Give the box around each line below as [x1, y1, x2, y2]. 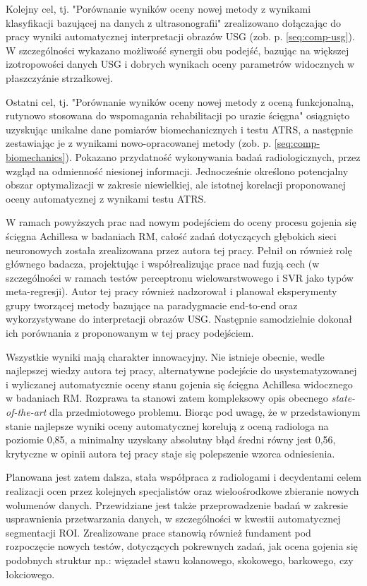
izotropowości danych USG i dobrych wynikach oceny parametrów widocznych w [6, 56, 355, 71]
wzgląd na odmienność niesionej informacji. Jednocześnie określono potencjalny [6, 163, 349, 178]
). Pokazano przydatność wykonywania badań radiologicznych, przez [65, 149, 361, 164]
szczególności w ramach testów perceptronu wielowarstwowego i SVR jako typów [6, 270, 354, 285]
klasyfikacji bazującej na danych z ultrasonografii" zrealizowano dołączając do [6, 15, 341, 30]
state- [331, 390, 356, 405]
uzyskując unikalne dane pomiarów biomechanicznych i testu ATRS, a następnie [6, 121, 354, 136]
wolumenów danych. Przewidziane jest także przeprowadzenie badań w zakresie [6, 497, 349, 512]
